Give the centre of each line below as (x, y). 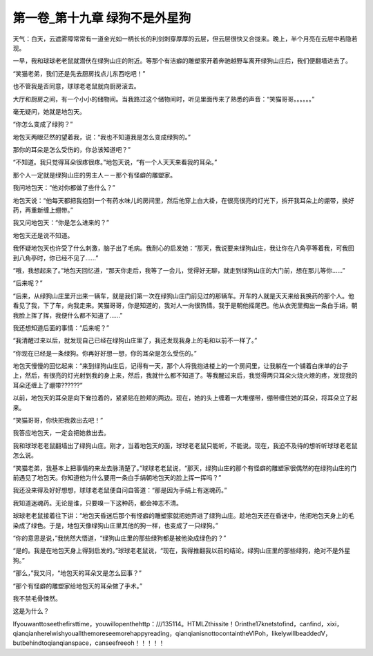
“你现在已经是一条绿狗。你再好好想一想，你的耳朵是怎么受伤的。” (105, 353)
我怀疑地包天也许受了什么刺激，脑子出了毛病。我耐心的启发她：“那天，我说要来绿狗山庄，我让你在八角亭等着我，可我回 (184, 248)
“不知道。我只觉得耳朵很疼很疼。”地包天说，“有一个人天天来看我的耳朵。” (115, 162)
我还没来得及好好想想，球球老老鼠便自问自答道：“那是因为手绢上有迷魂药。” (120, 490)
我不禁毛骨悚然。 (37, 598)
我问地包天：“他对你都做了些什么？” (64, 188)
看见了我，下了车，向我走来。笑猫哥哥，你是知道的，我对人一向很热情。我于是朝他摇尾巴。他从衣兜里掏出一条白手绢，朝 (185, 306)
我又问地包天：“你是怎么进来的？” (61, 223)
